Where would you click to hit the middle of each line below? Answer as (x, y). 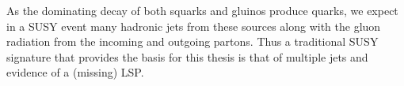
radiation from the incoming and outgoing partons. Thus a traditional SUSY (192, 41)
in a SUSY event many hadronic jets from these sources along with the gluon (194, 26)
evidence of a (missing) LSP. (75, 72)
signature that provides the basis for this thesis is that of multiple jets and (187, 56)
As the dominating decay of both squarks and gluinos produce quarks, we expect (202, 10)
